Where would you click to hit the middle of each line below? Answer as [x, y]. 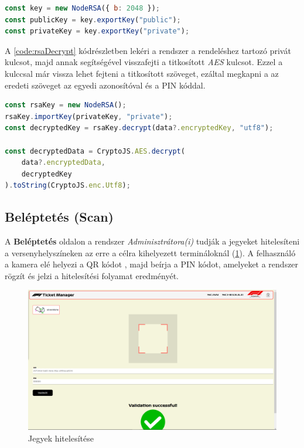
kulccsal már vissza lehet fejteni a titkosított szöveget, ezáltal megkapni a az [142, 73]
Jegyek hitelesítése [61, 438]
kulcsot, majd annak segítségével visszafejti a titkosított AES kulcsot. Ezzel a [144, 62]
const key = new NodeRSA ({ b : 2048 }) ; [83, 8]
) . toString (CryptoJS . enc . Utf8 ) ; [68, 186]
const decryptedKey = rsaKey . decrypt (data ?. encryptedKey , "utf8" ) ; [139, 128]
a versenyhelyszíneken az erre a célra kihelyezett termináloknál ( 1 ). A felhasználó [150, 252]
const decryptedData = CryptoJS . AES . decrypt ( [95, 151]
